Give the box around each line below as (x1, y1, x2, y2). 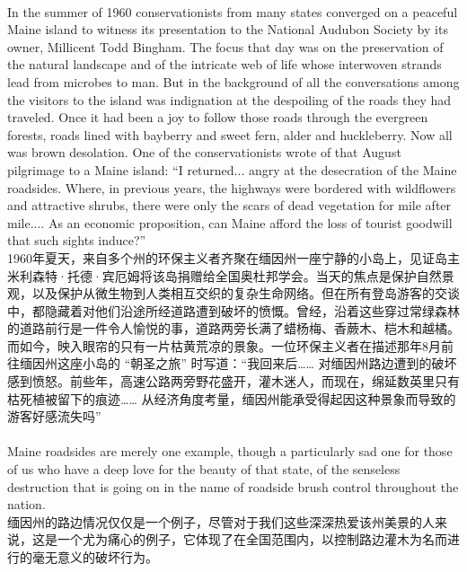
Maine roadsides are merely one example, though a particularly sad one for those (7, 442, 453, 461)
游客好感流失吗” (7, 407, 101, 426)
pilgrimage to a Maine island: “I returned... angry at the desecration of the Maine (7, 160, 457, 179)
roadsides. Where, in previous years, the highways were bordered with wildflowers (7, 178, 456, 197)
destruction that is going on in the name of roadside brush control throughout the (7, 477, 459, 496)
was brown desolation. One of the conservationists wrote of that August (7, 143, 401, 162)
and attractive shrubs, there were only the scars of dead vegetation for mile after (7, 196, 452, 215)
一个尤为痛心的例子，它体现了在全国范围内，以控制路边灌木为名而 (57, 530, 447, 549)
